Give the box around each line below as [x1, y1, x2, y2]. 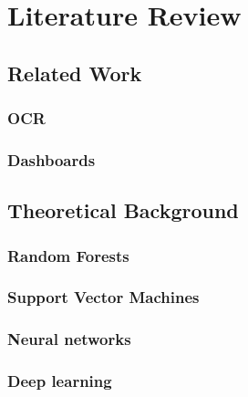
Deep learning [7, 370, 112, 392]
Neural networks [7, 328, 131, 350]
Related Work [7, 58, 142, 87]
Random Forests [7, 244, 129, 266]
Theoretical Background [7, 196, 239, 225]
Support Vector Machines [7, 286, 200, 308]
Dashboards [7, 148, 96, 171]
